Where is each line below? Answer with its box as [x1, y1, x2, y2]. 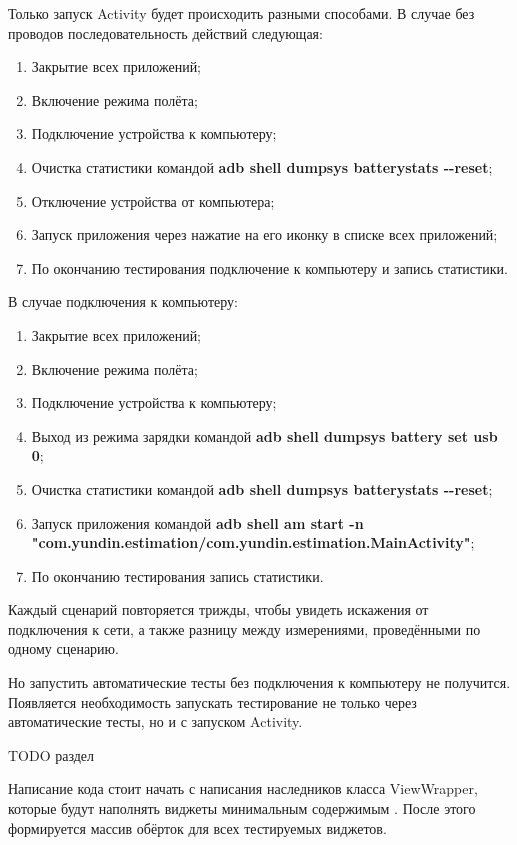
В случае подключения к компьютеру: [8, 291, 238, 312]
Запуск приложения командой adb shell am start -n [31, 512, 364, 533]
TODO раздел [8, 744, 95, 765]
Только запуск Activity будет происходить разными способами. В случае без [8, 3, 475, 23]
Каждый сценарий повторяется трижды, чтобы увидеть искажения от [8, 599, 429, 620]
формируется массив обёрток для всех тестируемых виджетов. [8, 817, 387, 838]
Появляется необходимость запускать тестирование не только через [8, 691, 417, 712]
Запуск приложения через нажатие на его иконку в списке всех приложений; [31, 224, 498, 245]
